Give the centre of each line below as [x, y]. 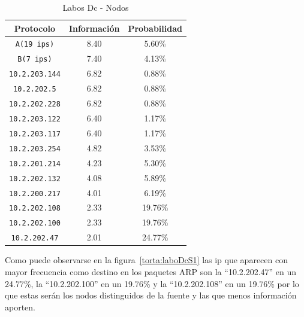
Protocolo [35, 28]
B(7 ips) [35, 60]
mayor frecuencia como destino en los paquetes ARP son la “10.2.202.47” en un [151, 271]
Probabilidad [155, 28]
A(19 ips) [35, 45]
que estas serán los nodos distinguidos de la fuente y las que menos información [151, 295]
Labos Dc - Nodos [96, 7]
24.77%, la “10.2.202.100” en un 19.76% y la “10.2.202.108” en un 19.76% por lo [152, 283]
